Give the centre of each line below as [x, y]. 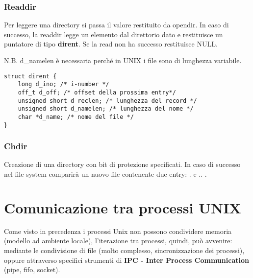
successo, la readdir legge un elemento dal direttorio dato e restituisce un [114, 34]
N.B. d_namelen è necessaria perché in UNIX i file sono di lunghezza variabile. [123, 60]
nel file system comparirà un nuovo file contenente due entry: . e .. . [105, 174]
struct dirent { [30, 76]
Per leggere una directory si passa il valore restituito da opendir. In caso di [116, 25]
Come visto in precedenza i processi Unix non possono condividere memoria [118, 231]
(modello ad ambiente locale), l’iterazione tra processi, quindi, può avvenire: [118, 241]
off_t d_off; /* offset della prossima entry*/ [97, 92]
